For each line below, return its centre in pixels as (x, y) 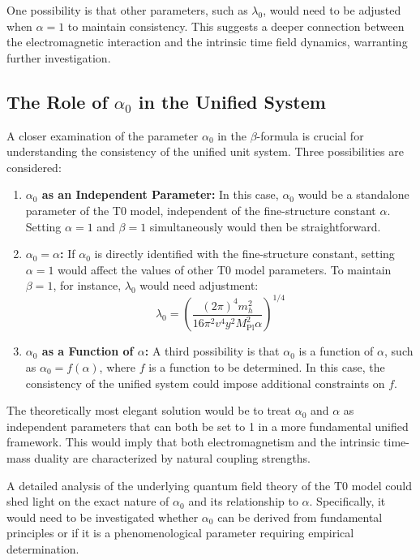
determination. (43, 548)
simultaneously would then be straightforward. (265, 226)
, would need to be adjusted (332, 10)
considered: (34, 167)
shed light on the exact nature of (88, 501)
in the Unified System (232, 101)
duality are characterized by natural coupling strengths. (173, 457)
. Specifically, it (347, 501)
